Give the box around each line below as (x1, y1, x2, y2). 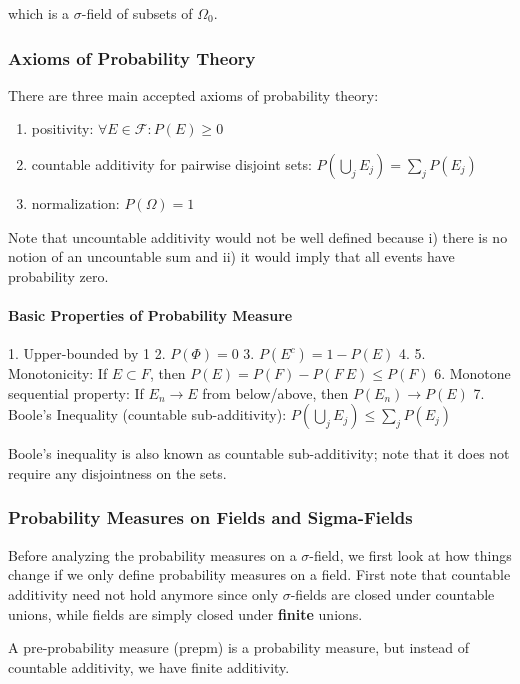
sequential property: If (8, 382, 144, 403)
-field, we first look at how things (309, 544, 512, 565)
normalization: (31, 193, 120, 213)
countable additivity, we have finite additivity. (8, 656, 290, 677)
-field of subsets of (81, 3, 193, 23)
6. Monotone (434, 363, 511, 384)
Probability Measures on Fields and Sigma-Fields (8, 505, 413, 530)
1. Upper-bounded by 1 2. (8, 343, 166, 364)
